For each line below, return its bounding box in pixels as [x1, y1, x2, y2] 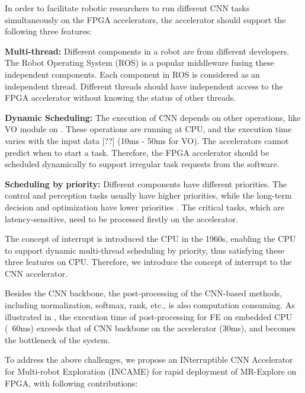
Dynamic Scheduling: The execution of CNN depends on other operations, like [5, 111, 301, 123]
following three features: [5, 25, 92, 37]
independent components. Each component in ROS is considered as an [5, 68, 260, 80]
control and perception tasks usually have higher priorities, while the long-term [5, 189, 292, 202]
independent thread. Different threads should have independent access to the [5, 79, 283, 92]
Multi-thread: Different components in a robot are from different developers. [5, 44, 290, 57]
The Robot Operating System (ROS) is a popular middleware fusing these [5, 56, 274, 69]
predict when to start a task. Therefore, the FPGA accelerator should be [5, 146, 269, 158]
